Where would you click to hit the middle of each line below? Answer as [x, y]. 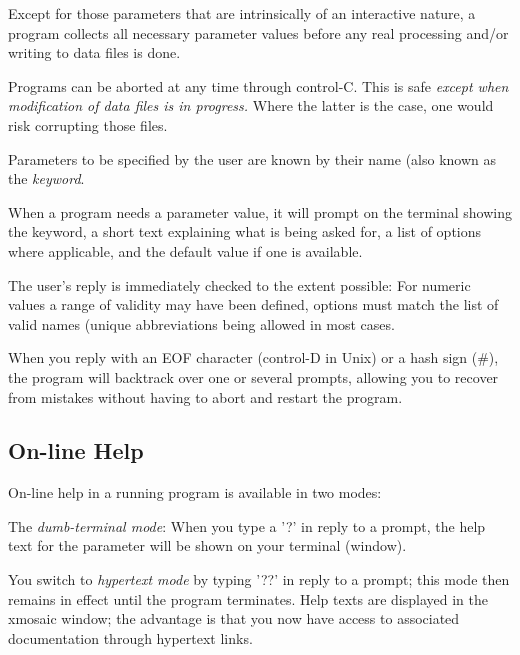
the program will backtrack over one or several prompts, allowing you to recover [253, 376]
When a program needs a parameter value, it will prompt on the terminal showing [260, 211]
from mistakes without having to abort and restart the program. [205, 396]
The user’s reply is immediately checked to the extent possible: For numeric [239, 284]
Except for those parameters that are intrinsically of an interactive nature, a [242, 13]
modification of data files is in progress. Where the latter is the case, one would [251, 105]
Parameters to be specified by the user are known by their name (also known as [252, 158]
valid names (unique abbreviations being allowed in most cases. [201, 323]
